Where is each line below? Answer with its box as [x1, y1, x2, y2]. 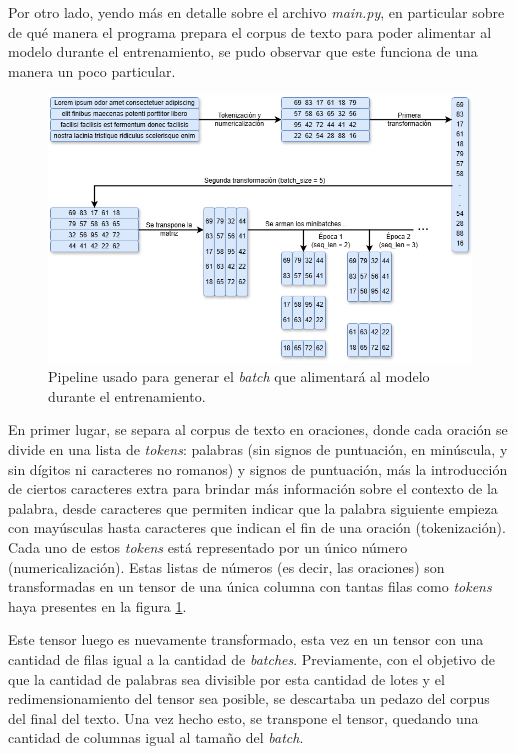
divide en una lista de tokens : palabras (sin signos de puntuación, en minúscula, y [8, 439, 508, 460]
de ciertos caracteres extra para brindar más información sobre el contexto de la [8, 478, 498, 499]
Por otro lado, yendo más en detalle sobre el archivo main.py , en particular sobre [8, 2, 505, 22]
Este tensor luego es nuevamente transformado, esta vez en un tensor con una [8, 629, 484, 650]
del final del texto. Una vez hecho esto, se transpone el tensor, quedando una [8, 707, 479, 728]
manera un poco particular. [8, 60, 176, 81]
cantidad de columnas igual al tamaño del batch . [8, 727, 304, 748]
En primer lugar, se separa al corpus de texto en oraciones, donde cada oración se [8, 419, 508, 440]
